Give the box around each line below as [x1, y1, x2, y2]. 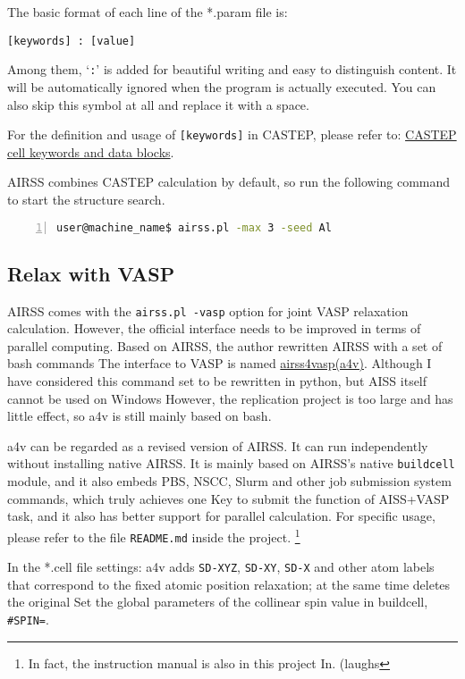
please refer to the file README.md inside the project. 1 [7, 524, 300, 546]
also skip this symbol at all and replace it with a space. [7, 95, 309, 113]
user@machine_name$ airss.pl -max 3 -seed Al [56, 221, 332, 234]
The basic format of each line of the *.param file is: [7, 3, 288, 21]
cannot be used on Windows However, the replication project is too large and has [7, 389, 453, 407]
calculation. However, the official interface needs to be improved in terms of [7, 319, 421, 338]
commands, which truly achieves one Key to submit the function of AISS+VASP [7, 489, 450, 507]
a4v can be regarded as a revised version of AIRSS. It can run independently [7, 436, 428, 455]
